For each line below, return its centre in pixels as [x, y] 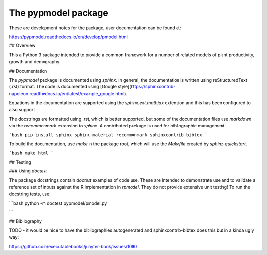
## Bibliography [25, 221]
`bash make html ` [31, 153]
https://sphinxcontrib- [153, 87]
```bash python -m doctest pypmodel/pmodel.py [58, 203]
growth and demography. [35, 62]
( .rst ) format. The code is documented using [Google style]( [70, 87]
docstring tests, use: [30, 194]
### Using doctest [28, 171]
